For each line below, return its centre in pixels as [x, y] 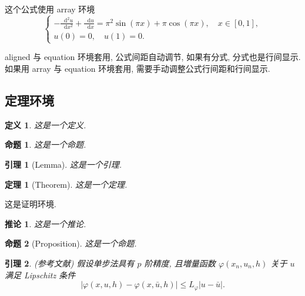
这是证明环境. [31, 204]
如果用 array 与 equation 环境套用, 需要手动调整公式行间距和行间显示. [138, 68]
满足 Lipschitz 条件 [40, 275]
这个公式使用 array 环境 [50, 9]
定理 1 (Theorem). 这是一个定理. [66, 184]
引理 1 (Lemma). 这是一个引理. [63, 164]
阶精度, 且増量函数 [180, 263]
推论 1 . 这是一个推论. [46, 223]
